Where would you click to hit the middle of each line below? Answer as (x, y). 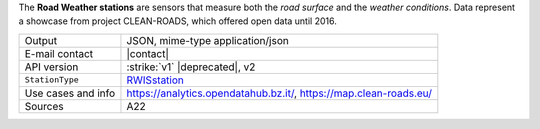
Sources (44, 106)
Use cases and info (70, 93)
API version (51, 67)
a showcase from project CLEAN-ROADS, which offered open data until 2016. (177, 21)
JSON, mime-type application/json (207, 40)
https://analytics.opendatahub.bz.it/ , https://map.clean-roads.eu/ (279, 93)
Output (41, 40)
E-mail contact (59, 53)
